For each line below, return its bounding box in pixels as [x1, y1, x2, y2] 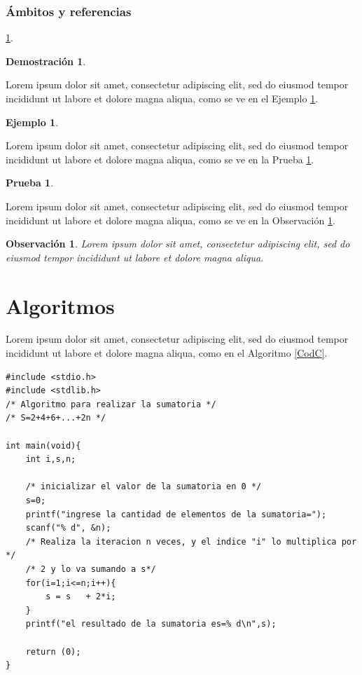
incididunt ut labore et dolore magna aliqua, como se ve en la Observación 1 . [6, 212, 335, 227]
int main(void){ [6, 440, 81, 451]
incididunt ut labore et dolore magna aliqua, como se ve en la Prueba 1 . [6, 151, 314, 166]
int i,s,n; [25, 454, 76, 465]
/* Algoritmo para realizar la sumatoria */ [6, 399, 216, 409]
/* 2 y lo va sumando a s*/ [25, 564, 156, 574]
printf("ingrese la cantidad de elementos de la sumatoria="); [25, 509, 327, 519]
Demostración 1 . [6, 53, 86, 68]
